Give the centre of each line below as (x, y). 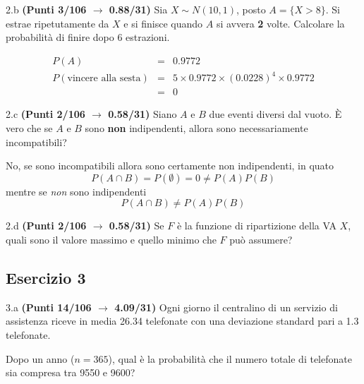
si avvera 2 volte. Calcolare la (280, 23)
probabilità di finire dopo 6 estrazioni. (88, 37)
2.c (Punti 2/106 (45, 114)
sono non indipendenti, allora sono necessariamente (196, 127)
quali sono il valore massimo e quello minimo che (111, 239)
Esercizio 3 (46, 277)
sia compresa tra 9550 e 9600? (71, 372)
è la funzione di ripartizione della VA (256, 226)
